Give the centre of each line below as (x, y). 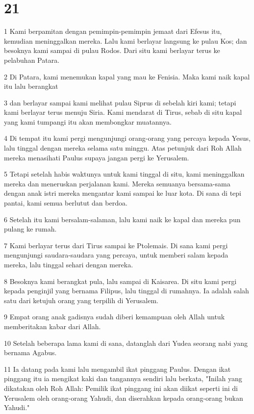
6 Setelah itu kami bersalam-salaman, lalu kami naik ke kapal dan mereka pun (122, 219)
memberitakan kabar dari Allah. (52, 326)
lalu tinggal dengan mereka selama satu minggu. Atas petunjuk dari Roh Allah (123, 148)
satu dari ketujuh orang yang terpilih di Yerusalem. (81, 300)
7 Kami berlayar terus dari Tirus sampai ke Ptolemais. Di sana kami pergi (116, 245)
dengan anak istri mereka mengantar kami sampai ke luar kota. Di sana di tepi (123, 193)
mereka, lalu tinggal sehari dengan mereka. (69, 264)
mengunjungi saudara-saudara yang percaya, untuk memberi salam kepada (116, 255)
